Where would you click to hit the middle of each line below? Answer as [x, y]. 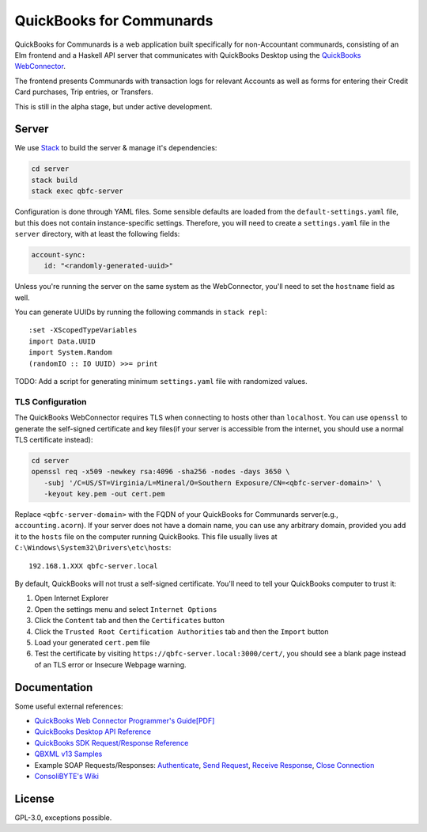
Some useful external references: [69, 706]
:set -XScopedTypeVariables [83, 330]
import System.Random [70, 353]
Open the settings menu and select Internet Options [126, 609]
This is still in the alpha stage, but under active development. [113, 106]
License [34, 798]
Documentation [54, 688]
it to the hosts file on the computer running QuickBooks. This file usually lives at [146, 536]
